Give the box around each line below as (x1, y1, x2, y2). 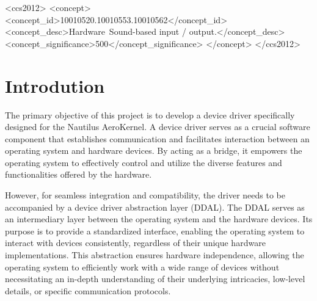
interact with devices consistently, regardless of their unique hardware (5, 236, 266, 249)
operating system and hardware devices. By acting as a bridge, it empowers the (5, 144, 302, 157)
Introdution (5, 73, 105, 98)
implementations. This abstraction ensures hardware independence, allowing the (5, 248, 304, 261)
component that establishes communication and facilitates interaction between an (5, 132, 310, 145)
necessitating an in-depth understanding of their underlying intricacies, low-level (5, 272, 305, 285)
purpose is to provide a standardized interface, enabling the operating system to (5, 224, 305, 237)
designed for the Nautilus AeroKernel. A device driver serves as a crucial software (5, 120, 310, 133)
